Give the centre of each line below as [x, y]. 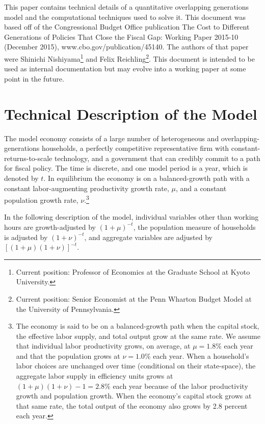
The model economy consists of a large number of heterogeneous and [112, 138]
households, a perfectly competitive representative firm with [136, 148]
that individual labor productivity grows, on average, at [103, 346]
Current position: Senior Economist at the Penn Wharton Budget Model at [134, 298]
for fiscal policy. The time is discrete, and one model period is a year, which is [126, 168]
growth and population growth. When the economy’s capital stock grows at [134, 396]
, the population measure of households [194, 227]
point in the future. [34, 78]
